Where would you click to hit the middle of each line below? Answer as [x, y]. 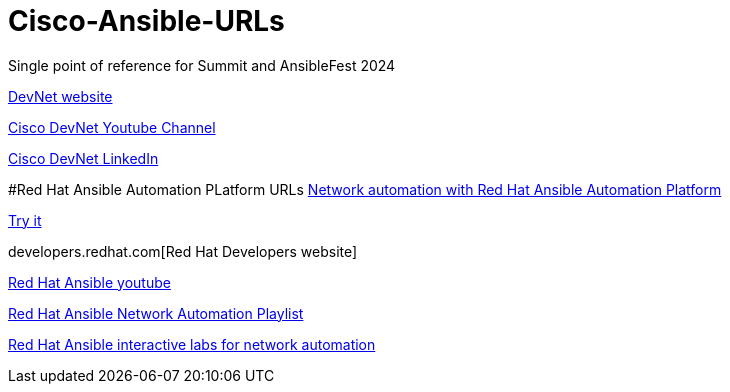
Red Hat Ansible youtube [89, 282]
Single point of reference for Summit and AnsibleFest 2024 [202, 65]
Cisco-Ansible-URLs [146, 21]
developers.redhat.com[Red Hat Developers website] [183, 251]
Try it [25, 220]
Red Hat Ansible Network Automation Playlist [156, 313]
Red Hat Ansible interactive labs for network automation [192, 344]
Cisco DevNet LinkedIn [83, 158]
